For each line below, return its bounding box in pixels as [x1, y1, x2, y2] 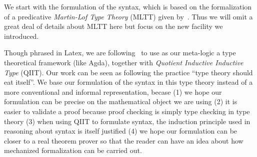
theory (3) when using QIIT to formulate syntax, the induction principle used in [4, 116, 250, 126]
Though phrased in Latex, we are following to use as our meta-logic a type [4, 47, 236, 58]
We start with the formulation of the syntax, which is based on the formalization [4, 1, 252, 11]
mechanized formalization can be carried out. [4, 145, 142, 156]
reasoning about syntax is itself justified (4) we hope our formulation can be [4, 126, 237, 136]
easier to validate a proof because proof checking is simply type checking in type [4, 106, 250, 116]
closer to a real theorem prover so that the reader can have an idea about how [4, 135, 243, 146]
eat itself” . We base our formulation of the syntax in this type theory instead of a [4, 77, 253, 87]
